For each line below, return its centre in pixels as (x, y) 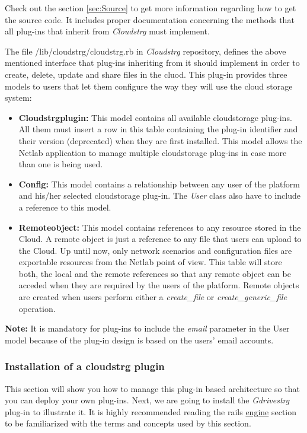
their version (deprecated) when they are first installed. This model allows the (160, 140)
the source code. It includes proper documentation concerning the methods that (150, 19)
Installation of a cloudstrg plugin (85, 366)
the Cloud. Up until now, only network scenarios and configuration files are (155, 250)
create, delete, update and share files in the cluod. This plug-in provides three (146, 74)
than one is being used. (61, 164)
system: (18, 98)
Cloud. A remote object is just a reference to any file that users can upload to (160, 239)
